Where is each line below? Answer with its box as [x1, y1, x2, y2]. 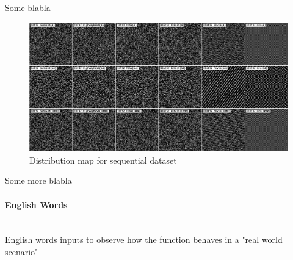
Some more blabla [5, 174, 72, 187]
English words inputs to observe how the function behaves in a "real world [5, 233, 283, 246]
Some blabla [5, 1, 51, 13]
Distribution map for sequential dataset [29, 153, 177, 166]
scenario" [5, 245, 38, 258]
